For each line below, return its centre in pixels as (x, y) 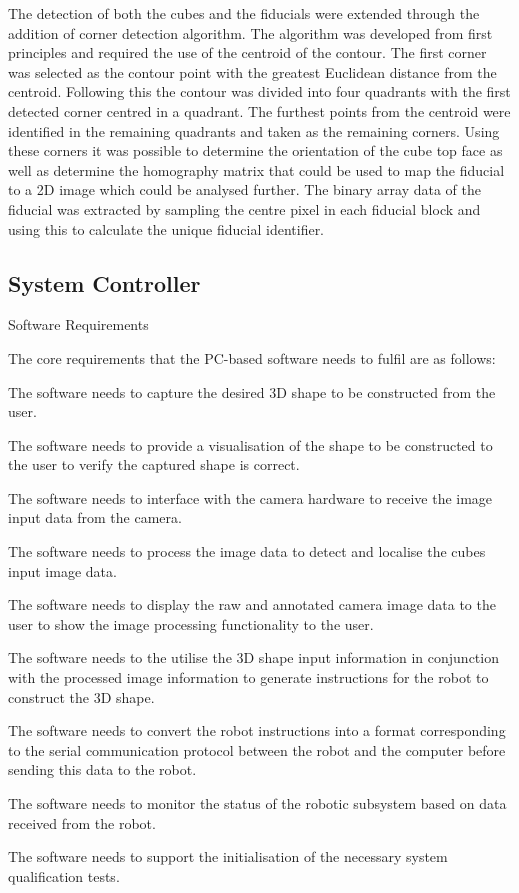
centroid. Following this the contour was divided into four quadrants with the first (259, 91)
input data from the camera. (95, 517)
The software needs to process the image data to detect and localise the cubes (247, 551)
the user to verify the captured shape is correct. (154, 464)
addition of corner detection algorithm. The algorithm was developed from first (250, 32)
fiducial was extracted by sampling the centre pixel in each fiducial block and (244, 208)
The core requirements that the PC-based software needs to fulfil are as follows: (252, 357)
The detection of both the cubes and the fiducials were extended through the (244, 13)
